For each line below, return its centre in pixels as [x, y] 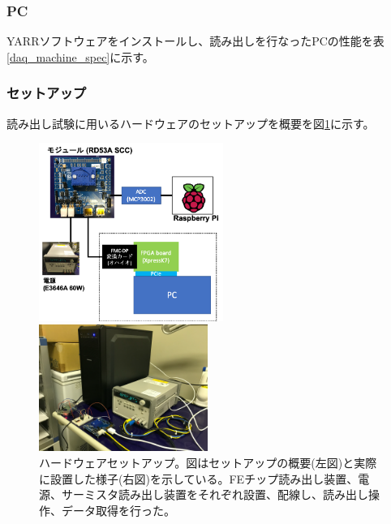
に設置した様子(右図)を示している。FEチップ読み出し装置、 [199, 478]
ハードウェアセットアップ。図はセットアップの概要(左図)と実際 [208, 462]
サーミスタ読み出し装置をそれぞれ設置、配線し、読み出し [215, 494]
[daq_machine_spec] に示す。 [80, 56]
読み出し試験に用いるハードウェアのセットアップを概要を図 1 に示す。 [191, 123]
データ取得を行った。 [118, 510]
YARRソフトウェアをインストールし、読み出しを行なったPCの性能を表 [195, 41]
